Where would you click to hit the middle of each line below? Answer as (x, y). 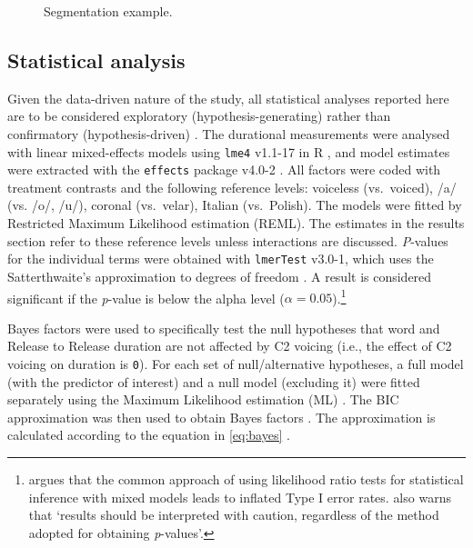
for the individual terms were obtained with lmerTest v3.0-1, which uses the (221, 259)
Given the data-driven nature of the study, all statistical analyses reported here (228, 98)
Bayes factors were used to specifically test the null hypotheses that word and (224, 328)
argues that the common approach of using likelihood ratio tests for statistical (246, 478)
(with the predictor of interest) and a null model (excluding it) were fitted (214, 381)
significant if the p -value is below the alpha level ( (146, 298)
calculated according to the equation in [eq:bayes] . (149, 435)
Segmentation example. (108, 11)
